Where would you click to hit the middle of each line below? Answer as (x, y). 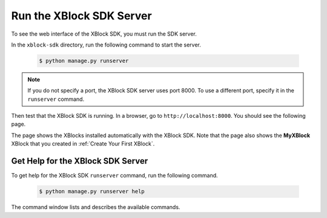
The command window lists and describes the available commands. (96, 207)
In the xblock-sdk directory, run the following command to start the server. (106, 45)
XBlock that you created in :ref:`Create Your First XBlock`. (83, 144)
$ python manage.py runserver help (92, 191)
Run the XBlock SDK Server (81, 16)
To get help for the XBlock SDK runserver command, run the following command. (114, 176)
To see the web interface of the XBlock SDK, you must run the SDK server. (104, 34)
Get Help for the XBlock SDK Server (80, 161)
